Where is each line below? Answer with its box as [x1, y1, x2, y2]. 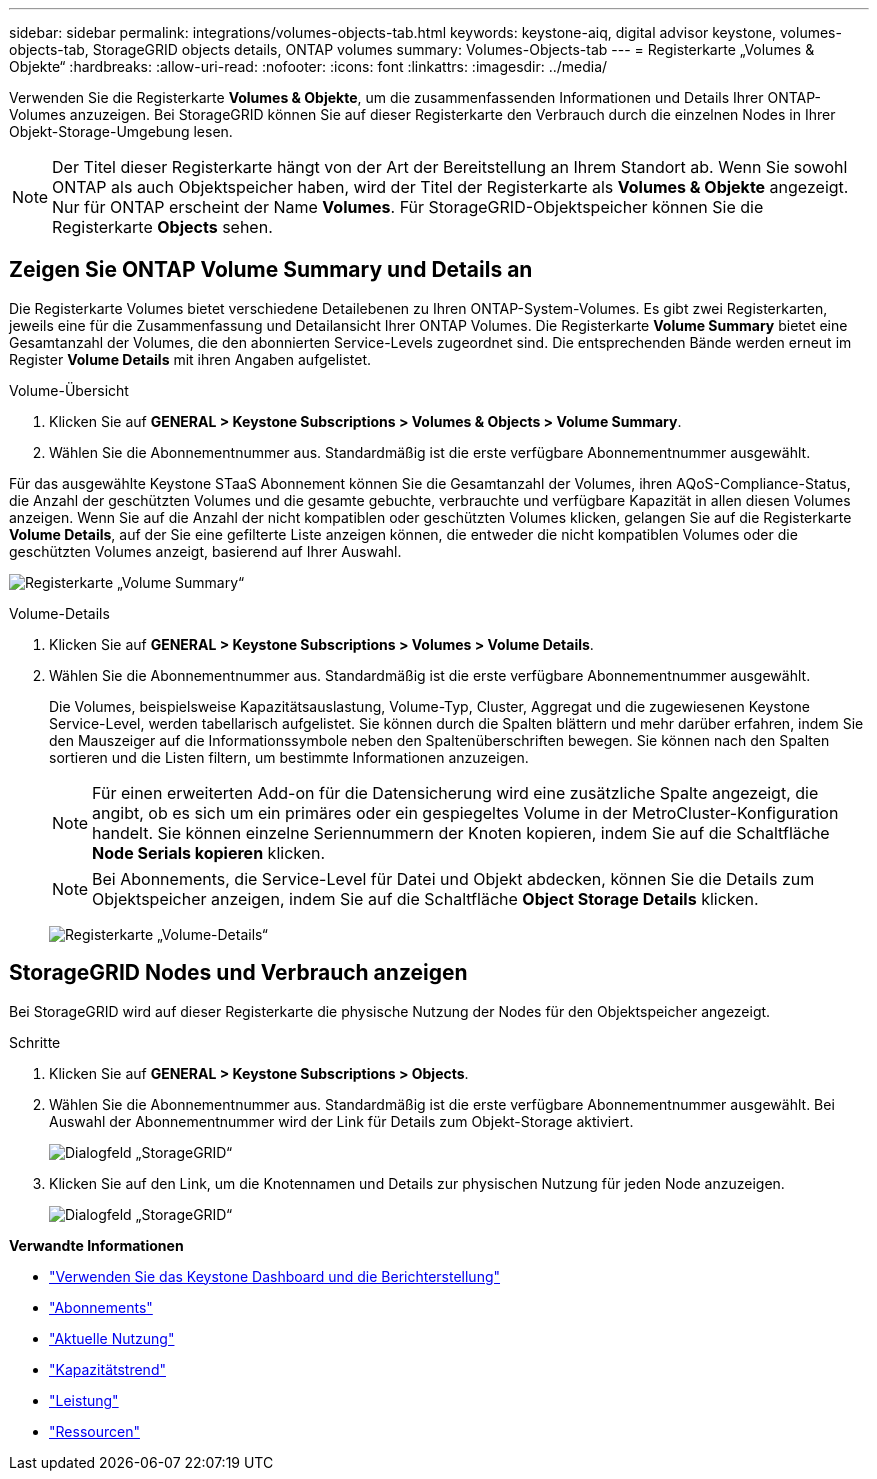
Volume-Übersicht [9, 381, 129, 399]
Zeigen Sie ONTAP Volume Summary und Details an [9, 257, 533, 283]
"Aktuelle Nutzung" [49, 1329, 175, 1347]
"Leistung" [49, 1391, 119, 1409]
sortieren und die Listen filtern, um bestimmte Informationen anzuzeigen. [49, 748, 529, 766]
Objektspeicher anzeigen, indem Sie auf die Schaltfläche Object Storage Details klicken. [92, 888, 759, 909]
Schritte [9, 1033, 61, 1051]
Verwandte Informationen [9, 1236, 184, 1254]
